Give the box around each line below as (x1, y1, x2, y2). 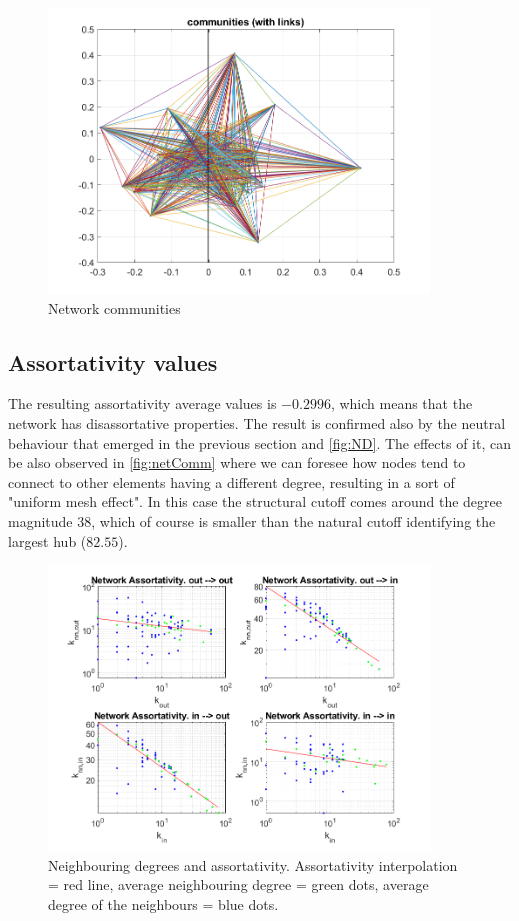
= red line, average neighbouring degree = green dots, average (48, 874, 429, 895)
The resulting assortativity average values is (8, 393, 277, 414)
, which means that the (330, 393, 473, 414)
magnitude (8, 511, 73, 532)
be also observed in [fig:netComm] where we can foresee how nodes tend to (8, 452, 466, 473)
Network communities (48, 297, 181, 318)
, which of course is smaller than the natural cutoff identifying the (91, 511, 496, 532)
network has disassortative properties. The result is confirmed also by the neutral (8, 413, 506, 434)
